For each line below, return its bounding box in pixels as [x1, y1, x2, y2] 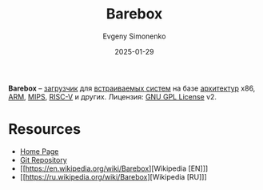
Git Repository [19, 155, 68, 164]
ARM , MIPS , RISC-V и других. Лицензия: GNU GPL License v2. [8, 91, 217, 101]
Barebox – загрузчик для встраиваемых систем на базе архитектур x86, [8, 83, 256, 93]
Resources [8, 120, 82, 139]
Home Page [19, 146, 59, 156]
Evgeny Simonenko [102, 31, 166, 41]
